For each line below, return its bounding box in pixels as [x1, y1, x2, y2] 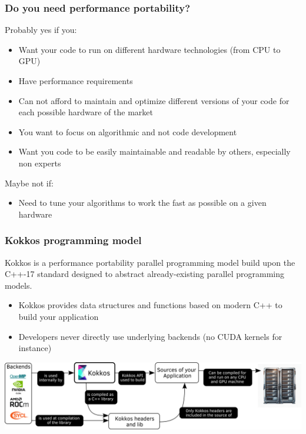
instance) [18, 342, 52, 354]
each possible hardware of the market [18, 106, 153, 118]
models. [5, 279, 32, 291]
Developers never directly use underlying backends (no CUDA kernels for [18, 330, 282, 342]
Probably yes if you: [5, 24, 77, 36]
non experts [18, 156, 61, 169]
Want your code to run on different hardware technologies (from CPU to [18, 43, 281, 55]
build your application [18, 310, 99, 322]
